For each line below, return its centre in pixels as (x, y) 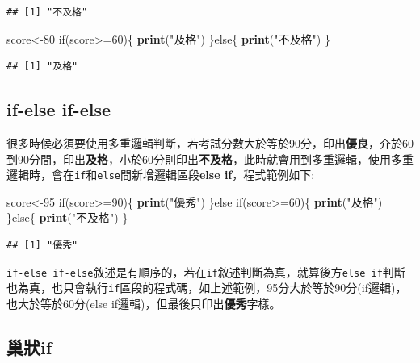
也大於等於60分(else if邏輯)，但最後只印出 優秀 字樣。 (144, 303)
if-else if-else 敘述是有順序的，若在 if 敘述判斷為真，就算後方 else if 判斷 (206, 271)
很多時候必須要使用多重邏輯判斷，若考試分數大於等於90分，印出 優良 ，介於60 (210, 142)
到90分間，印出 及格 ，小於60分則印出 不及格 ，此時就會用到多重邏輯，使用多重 (210, 159)
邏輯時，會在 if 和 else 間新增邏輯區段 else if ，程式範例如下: (161, 175)
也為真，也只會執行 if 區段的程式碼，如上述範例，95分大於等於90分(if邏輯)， (207, 288)
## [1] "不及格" (47, 12)
